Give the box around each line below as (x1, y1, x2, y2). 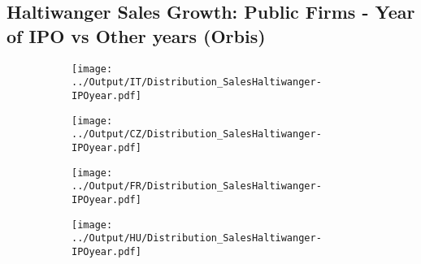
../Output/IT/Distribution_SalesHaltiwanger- (72, 76, 322, 89)
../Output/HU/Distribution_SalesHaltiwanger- (72, 232, 322, 245)
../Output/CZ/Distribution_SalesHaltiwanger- (72, 128, 322, 141)
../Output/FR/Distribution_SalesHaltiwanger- (72, 180, 322, 193)
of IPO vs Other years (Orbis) (7, 23, 266, 48)
